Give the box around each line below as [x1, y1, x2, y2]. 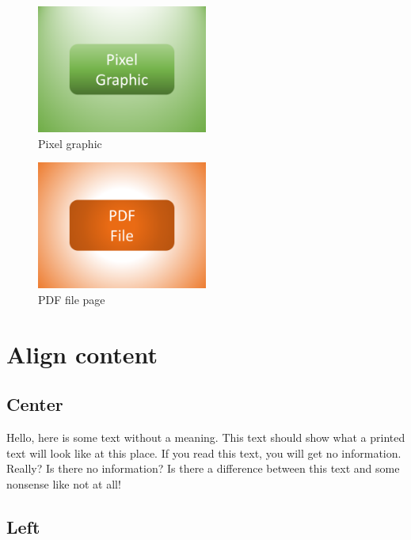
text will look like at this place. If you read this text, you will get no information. [6, 444, 401, 461]
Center [6, 392, 63, 416]
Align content [6, 337, 158, 370]
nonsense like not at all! [6, 475, 121, 492]
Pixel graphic [38, 135, 102, 151]
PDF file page [38, 291, 105, 307]
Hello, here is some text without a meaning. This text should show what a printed [6, 428, 405, 445]
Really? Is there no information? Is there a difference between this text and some [6, 460, 400, 477]
